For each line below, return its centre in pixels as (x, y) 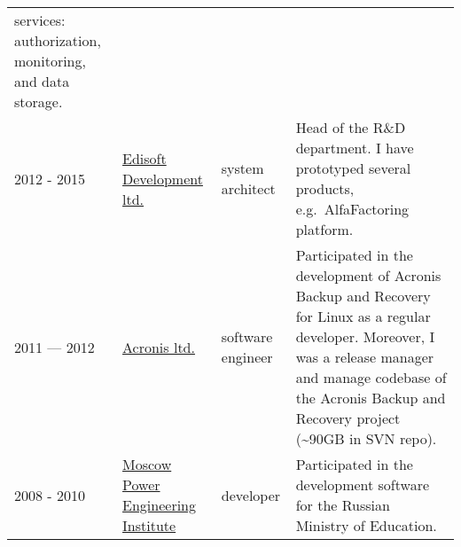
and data (42, 81)
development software (363, 484)
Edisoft (145, 158)
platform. (324, 229)
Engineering (159, 505)
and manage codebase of (371, 377)
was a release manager (365, 357)
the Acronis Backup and (371, 398)
